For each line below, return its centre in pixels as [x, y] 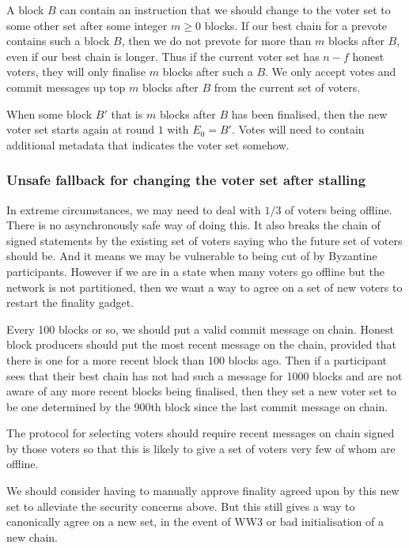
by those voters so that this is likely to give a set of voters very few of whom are [201, 448]
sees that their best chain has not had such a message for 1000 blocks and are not [204, 375]
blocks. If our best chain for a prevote [296, 25]
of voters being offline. [339, 209]
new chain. [32, 537]
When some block [49, 113]
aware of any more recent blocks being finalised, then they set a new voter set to [202, 391]
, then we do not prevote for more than [216, 41]
